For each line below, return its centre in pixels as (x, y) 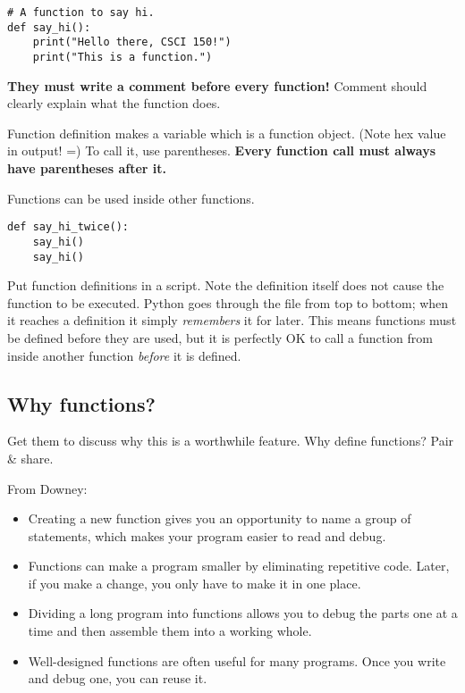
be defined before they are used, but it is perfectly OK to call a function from (220, 337)
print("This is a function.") (123, 57)
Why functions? (81, 403)
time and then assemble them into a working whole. (170, 631)
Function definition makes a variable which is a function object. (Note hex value (227, 133)
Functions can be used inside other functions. (131, 198)
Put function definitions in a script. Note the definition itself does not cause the (226, 285)
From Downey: (47, 488)
